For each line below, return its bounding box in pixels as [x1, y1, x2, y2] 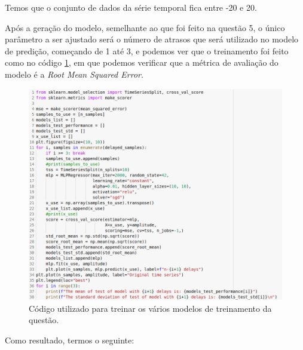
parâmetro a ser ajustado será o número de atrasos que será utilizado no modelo [5, 33, 299, 45]
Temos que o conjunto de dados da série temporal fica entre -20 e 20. [5, 1, 257, 13]
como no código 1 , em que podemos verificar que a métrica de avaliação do [5, 56, 278, 69]
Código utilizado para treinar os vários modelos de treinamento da [29, 302, 272, 314]
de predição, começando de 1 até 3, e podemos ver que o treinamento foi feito [5, 44, 289, 57]
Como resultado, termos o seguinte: [5, 334, 134, 346]
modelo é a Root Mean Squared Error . [5, 67, 143, 80]
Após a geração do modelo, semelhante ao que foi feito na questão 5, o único [5, 21, 285, 33]
